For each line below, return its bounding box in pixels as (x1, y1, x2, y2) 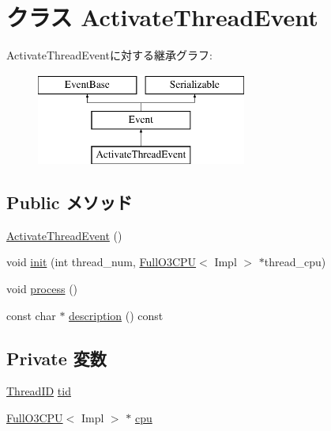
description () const (69, 307, 164, 323)
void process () (6, 280, 78, 297)
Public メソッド (6, 190, 133, 215)
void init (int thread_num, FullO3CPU (6, 254, 197, 270)
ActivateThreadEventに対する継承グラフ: (6, 47, 213, 63)
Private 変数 (6, 345, 107, 370)
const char (6, 307, 56, 323)
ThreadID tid (6, 383, 71, 399)
